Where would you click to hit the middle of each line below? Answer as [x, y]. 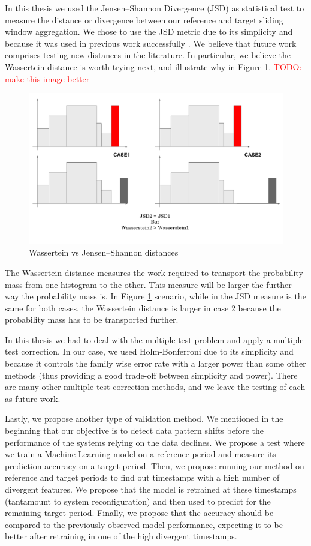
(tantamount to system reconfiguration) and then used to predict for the [138, 501]
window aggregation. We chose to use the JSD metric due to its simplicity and [149, 31]
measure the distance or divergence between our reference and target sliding [144, 19]
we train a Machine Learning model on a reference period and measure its [141, 454]
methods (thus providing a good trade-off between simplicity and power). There [151, 375]
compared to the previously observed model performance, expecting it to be [144, 524]
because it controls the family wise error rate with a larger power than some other [155, 363]
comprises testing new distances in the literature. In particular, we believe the [148, 55]
